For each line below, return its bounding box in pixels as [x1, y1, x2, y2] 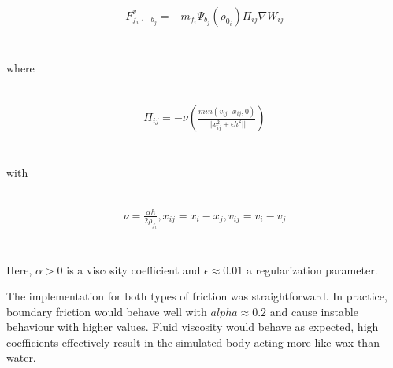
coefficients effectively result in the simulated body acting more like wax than [6, 333, 380, 350]
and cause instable [269, 303, 358, 319]
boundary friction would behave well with [6, 303, 207, 319]
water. [6, 349, 36, 366]
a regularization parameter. [246, 261, 378, 278]
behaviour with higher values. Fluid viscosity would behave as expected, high [6, 318, 379, 335]
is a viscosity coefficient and [66, 261, 201, 278]
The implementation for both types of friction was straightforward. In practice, [6, 288, 387, 304]
